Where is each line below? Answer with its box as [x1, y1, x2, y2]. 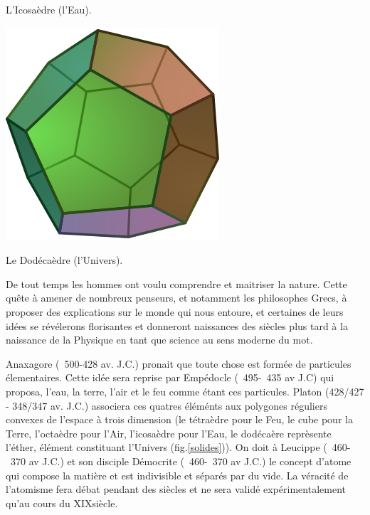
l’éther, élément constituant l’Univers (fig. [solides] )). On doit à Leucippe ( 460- [6, 440, 351, 455]
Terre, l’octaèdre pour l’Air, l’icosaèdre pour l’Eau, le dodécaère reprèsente [6, 425, 332, 440]
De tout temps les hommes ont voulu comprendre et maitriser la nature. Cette [6, 276, 347, 291]
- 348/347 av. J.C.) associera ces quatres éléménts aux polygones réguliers [6, 398, 327, 413]
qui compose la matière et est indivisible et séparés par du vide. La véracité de [6, 467, 349, 482]
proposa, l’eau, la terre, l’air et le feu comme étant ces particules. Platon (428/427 [6, 383, 364, 398]
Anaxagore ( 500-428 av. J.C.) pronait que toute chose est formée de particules [6, 356, 351, 371]
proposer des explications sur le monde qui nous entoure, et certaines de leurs [6, 304, 344, 319]
